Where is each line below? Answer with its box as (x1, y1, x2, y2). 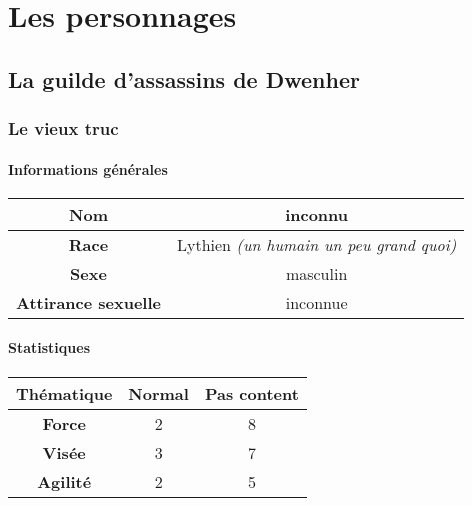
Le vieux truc (8, 116, 119, 141)
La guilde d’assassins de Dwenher (8, 63, 360, 94)
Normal (128, 381, 189, 405)
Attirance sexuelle (16, 290, 161, 314)
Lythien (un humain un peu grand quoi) (177, 232, 457, 256)
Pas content (204, 381, 299, 405)
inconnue (285, 290, 348, 314)
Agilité (37, 469, 92, 493)
